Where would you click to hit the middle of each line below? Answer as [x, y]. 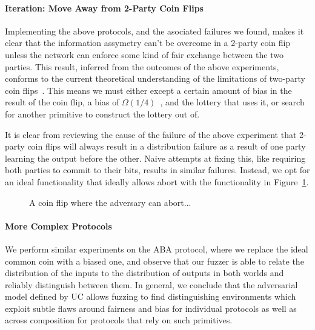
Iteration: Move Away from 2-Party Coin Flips [104, 8]
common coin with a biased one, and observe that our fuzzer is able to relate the [154, 261]
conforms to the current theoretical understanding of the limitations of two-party [155, 78]
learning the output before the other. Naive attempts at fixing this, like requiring [155, 158]
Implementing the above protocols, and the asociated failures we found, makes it [154, 31]
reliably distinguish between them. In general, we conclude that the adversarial [151, 284]
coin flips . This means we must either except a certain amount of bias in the [148, 90]
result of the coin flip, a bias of [62, 102]
